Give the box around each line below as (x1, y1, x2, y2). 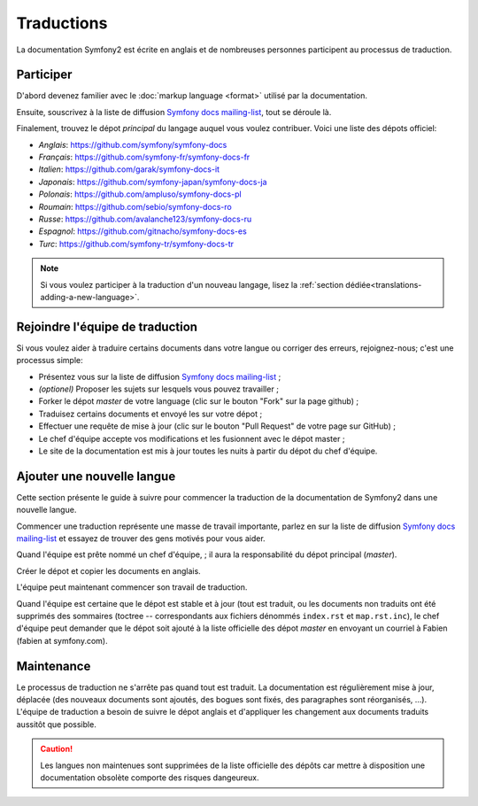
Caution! (40, 744, 73, 755)
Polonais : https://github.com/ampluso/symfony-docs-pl (38, 189, 243, 199)
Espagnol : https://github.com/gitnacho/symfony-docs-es (38, 226, 247, 236)
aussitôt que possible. (16, 718, 96, 730)
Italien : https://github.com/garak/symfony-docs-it (38, 164, 220, 174)
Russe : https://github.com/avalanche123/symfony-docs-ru (38, 213, 252, 224)
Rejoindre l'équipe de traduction (16, 319, 198, 334)
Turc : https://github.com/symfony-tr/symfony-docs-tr (38, 238, 235, 249)
